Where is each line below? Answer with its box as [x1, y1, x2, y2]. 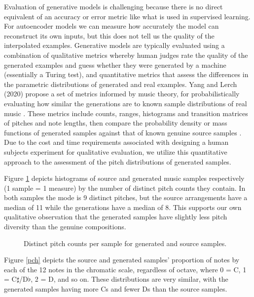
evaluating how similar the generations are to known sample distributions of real [4, 98, 247, 108]
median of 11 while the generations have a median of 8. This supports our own [4, 202, 242, 212]
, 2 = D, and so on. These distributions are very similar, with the [31, 274, 228, 284]
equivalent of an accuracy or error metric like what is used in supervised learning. [4, 11, 251, 21]
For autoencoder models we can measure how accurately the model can [4, 21, 219, 31]
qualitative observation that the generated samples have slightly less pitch [4, 212, 227, 222]
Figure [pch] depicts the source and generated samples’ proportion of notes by [4, 255, 240, 265]
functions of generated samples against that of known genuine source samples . [4, 127, 242, 137]
